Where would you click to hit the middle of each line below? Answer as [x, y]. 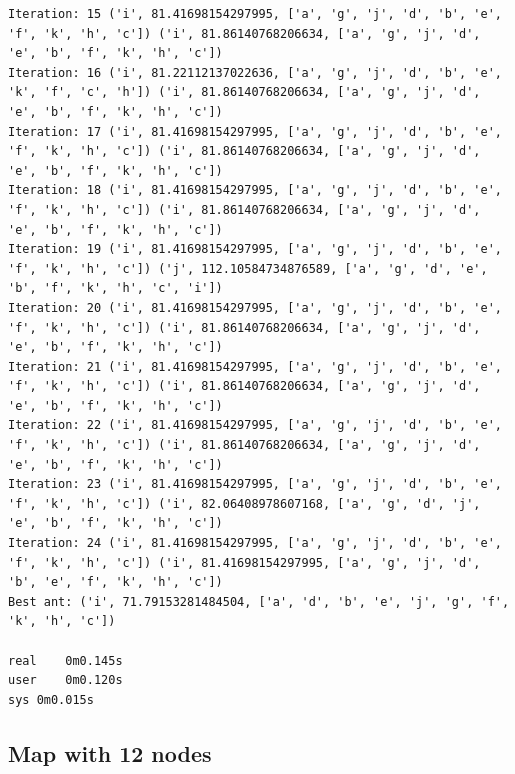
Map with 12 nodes [110, 752]
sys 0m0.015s [51, 699]
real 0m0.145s [65, 660]
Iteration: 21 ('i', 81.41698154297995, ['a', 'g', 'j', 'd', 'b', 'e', [255, 366]
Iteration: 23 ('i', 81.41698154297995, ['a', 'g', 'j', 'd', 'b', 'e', [255, 484]
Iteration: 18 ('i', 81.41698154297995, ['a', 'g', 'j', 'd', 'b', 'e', [255, 190]
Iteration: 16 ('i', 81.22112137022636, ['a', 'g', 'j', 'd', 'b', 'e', [255, 72]
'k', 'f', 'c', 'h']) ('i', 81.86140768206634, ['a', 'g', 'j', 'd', [244, 92]
